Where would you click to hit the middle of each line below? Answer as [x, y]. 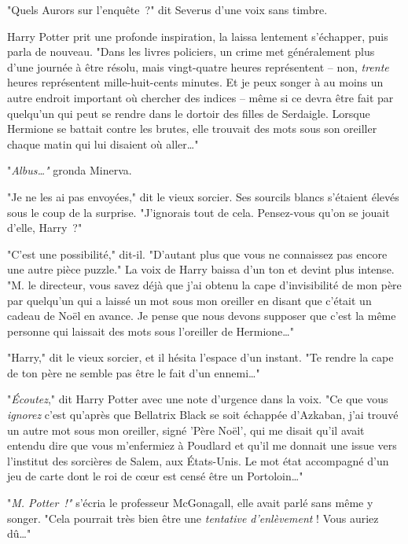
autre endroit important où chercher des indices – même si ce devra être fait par [200, 97]
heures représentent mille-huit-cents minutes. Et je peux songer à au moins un [195, 82]
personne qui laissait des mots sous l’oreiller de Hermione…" [151, 331]
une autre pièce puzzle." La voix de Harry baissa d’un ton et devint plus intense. [201, 269]
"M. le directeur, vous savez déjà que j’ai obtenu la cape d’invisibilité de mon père [204, 284]
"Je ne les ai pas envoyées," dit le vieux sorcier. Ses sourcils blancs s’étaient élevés [203, 196]
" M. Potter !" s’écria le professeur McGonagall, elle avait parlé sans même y [190, 503]
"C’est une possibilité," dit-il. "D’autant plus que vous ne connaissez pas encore [197, 254]
